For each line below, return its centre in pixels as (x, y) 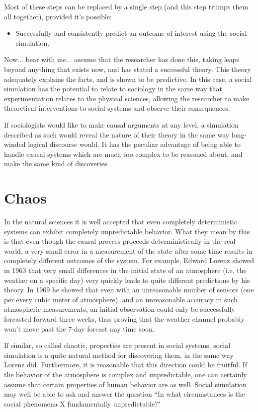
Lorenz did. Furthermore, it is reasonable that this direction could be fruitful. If (126, 365)
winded (15, 144)
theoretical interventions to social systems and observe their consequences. (117, 108)
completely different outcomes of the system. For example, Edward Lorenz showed (129, 260)
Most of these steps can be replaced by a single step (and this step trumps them (126, 6)
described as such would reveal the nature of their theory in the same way (117, 134)
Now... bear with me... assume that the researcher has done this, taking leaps (122, 59)
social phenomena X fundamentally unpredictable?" (82, 403)
